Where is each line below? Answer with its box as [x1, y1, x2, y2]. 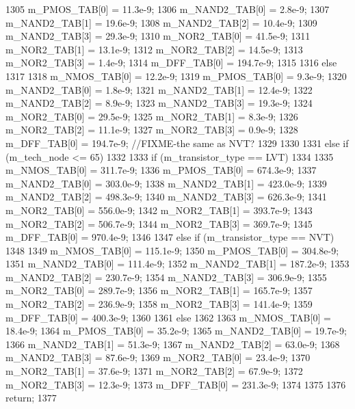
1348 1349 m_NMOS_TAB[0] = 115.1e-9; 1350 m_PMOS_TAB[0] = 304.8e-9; [5, 243, 339, 257]
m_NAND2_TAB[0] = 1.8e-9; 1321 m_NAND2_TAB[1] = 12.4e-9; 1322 [5, 82, 313, 96]
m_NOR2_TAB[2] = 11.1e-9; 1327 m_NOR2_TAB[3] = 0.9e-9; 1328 [5, 122, 298, 137]
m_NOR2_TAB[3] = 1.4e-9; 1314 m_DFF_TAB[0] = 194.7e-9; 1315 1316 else [5, 55, 337, 70]
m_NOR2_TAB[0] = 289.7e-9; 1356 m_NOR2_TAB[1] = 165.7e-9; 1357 [5, 283, 313, 298]
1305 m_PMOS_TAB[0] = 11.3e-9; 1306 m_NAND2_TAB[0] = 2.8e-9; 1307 [5, 2, 330, 16]
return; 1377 [5, 391, 57, 405]
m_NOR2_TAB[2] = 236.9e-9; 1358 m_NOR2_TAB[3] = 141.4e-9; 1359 [5, 297, 313, 311]
